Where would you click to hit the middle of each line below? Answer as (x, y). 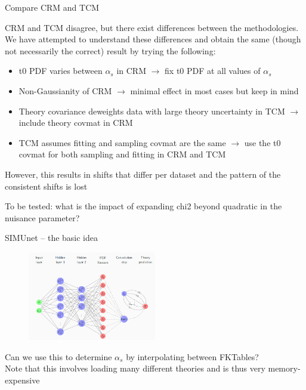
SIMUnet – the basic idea (52, 238)
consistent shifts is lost (46, 186)
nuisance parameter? (42, 217)
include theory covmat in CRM (76, 123)
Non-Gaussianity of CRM (65, 90)
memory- (284, 368)
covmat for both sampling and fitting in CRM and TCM (122, 154)
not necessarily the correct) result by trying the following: (110, 50)
